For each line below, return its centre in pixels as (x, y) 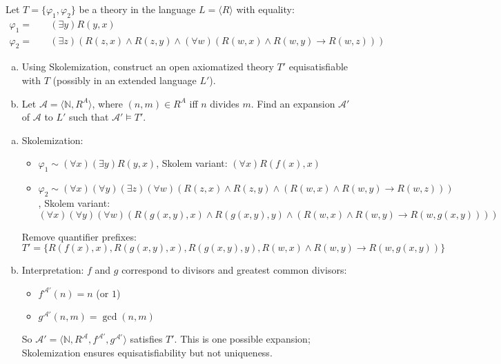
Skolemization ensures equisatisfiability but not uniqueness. (147, 352)
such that (89, 117)
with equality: (265, 9)
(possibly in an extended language (125, 80)
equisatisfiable (318, 67)
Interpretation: (53, 270)
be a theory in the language (137, 9)
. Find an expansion (293, 103)
